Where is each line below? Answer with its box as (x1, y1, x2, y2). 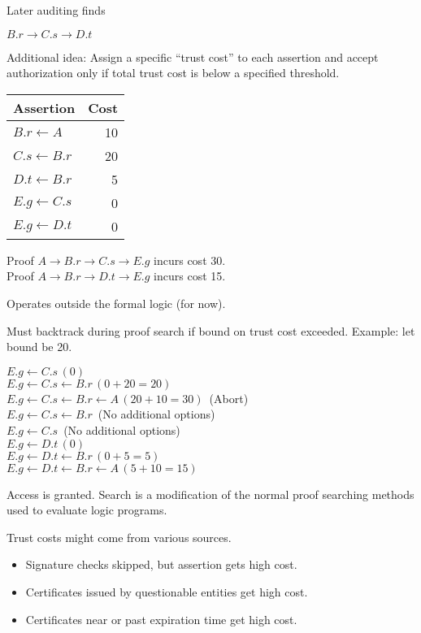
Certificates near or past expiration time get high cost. (25, 610, 297, 627)
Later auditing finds (7, 2, 106, 18)
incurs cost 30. (154, 251, 226, 268)
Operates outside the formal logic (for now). (7, 294, 226, 311)
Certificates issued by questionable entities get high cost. (25, 583, 308, 600)
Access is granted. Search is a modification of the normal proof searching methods (7, 485, 414, 502)
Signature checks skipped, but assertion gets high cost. (25, 556, 297, 573)
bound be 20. (7, 338, 72, 355)
